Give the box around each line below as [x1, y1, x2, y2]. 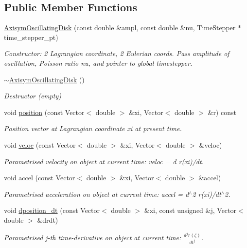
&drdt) [37, 214, 58, 225]
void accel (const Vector [4, 172, 75, 183]
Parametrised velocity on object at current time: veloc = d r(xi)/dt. [4, 156, 204, 166]
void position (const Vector [4, 107, 85, 117]
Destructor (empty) [4, 91, 61, 101]
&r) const [208, 107, 236, 117]
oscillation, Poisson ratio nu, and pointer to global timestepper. [4, 57, 193, 68]
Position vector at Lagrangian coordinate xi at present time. [4, 123, 182, 134]
